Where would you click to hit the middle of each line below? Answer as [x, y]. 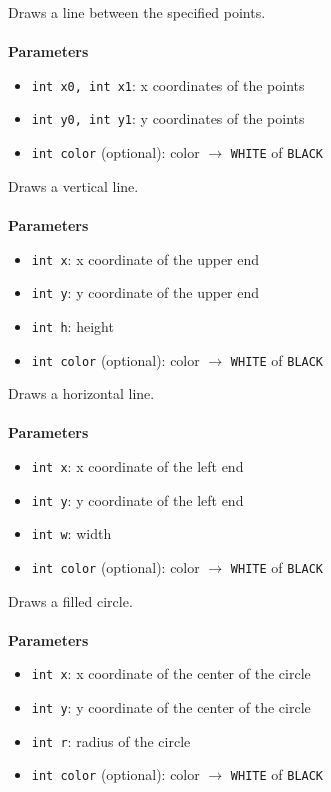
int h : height [72, 325]
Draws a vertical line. [73, 185]
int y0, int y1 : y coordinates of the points [168, 118]
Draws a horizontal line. [81, 393]
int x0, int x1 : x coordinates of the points [168, 84]
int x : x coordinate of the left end [137, 465]
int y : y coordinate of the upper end [145, 292]
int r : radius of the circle [111, 740]
